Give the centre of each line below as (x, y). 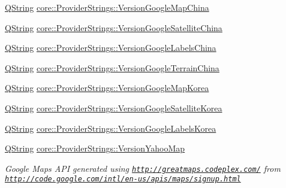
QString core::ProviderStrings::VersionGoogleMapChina (107, 7)
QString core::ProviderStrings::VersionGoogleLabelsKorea (111, 128)
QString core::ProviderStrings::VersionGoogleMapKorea (107, 88)
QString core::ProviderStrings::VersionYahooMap (95, 148)
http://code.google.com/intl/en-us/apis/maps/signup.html (123, 179)
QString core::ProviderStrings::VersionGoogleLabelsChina (111, 48)
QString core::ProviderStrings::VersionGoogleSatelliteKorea (114, 107)
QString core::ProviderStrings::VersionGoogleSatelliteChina (114, 27)
